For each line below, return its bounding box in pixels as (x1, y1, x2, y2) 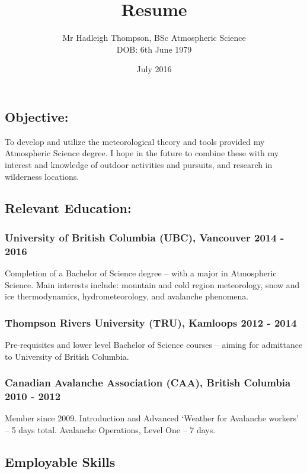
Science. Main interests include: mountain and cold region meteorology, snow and (5, 278, 300, 291)
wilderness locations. (5, 170, 79, 182)
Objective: (5, 107, 69, 125)
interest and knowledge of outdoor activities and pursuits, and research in (5, 158, 273, 170)
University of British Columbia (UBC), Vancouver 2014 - (5, 230, 284, 244)
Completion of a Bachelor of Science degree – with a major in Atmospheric (5, 267, 277, 279)
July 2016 (136, 63, 172, 75)
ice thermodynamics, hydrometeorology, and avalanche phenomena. (5, 290, 249, 302)
